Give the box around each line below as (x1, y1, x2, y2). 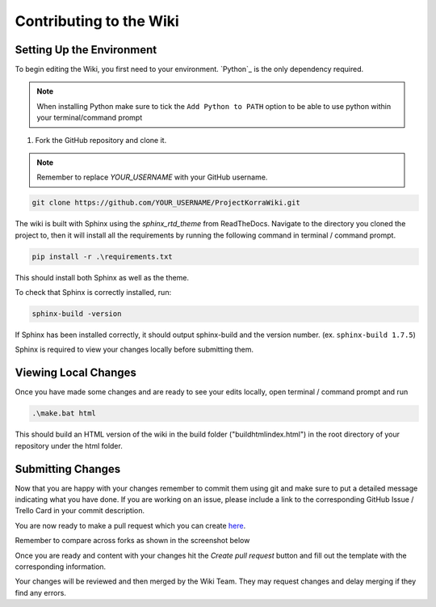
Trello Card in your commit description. (15, 506, 145, 516)
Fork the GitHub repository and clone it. (35, 135, 167, 145)
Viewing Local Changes (15, 366, 137, 380)
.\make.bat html (31, 409, 97, 418)
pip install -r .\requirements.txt (31, 251, 173, 261)
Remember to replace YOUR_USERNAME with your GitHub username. (36, 172, 268, 182)
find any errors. (15, 588, 66, 597)
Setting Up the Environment (15, 43, 157, 57)
